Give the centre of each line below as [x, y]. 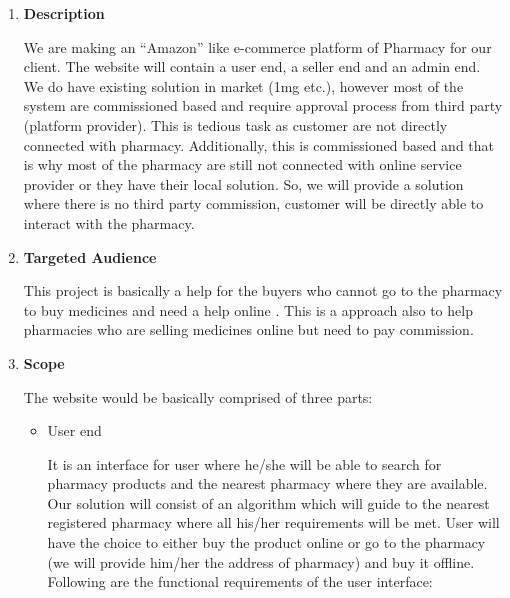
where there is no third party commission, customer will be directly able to [253, 203]
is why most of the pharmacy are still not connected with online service [242, 164]
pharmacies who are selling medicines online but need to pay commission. [248, 329]
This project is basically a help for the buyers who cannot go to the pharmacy [263, 290]
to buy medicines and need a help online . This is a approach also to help [248, 309]
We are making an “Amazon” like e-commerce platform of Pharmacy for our [257, 46]
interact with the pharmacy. [109, 222]
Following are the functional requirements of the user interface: [240, 581]
